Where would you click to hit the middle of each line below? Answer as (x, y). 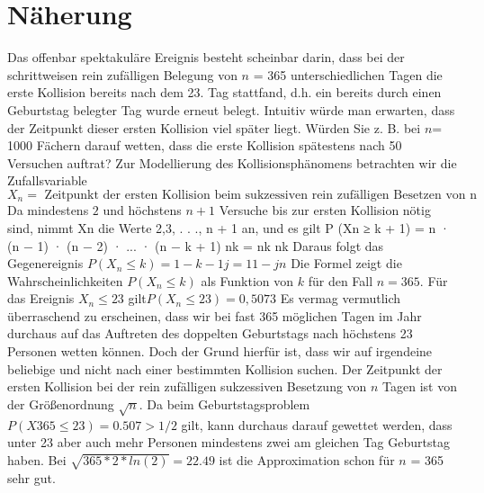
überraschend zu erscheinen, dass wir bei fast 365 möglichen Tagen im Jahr (215, 315)
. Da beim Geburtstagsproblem (224, 403)
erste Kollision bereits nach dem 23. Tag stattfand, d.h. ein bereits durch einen (224, 92)
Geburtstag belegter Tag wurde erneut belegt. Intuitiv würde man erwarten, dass (231, 109)
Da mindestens (48, 210)
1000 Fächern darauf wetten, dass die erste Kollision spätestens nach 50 (205, 145)
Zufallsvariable (47, 180)
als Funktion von (247, 280)
